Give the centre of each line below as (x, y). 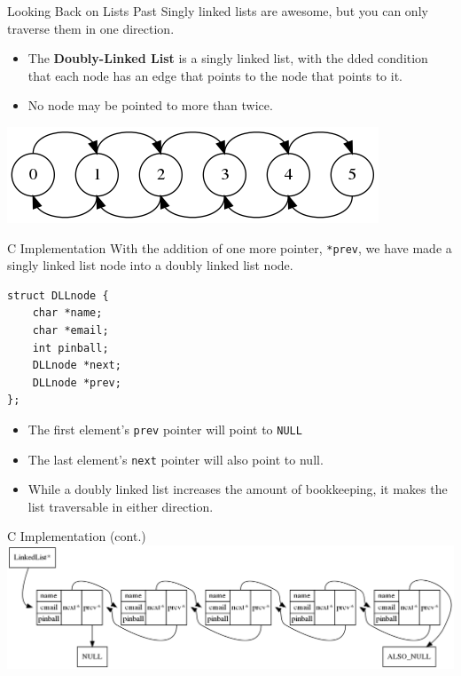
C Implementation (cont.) (77, 536)
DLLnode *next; (77, 366)
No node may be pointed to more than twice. (150, 105)
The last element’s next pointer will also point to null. (176, 459)
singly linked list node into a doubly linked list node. (150, 265)
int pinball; (70, 348)
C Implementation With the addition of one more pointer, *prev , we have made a (230, 247)
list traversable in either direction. (121, 506)
